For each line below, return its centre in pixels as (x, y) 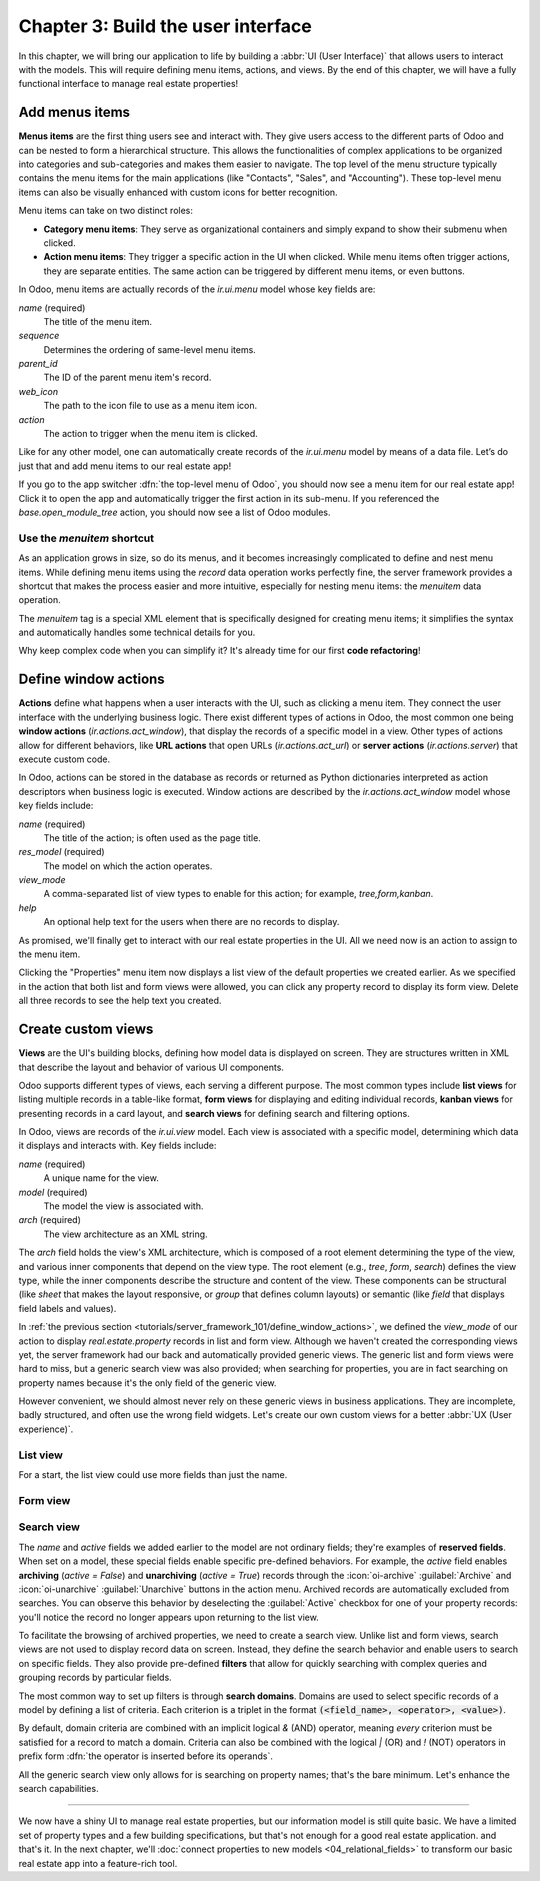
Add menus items (74, 112)
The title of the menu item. (98, 321)
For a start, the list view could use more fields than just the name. (153, 1475)
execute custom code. (64, 759)
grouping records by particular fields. (95, 1677)
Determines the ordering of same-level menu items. (150, 349)
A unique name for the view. (101, 1178)
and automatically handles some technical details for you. (137, 632)
